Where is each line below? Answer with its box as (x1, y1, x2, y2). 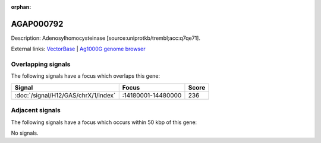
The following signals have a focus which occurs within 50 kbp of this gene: (11, 119, 197, 126)
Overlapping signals (11, 60, 71, 68)
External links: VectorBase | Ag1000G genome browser (11, 45, 146, 53)
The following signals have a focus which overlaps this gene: (11, 72, 160, 80)
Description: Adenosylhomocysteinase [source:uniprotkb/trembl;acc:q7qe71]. (11, 34, 200, 42)
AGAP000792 (11, 18, 64, 29)
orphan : (11, 4, 32, 10)
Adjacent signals (11, 106, 61, 115)
